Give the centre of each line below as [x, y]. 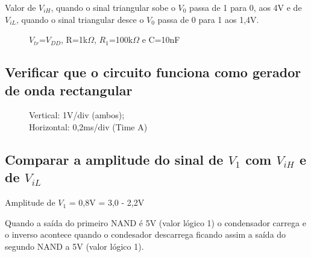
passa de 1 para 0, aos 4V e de [246, 7]
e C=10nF [161, 40]
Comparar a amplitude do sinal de [114, 159]
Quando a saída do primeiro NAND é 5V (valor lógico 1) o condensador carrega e [155, 222]
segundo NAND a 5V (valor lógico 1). [74, 246]
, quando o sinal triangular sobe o [113, 7]
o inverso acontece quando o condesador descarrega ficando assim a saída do [146, 234]
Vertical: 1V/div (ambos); [77, 115]
